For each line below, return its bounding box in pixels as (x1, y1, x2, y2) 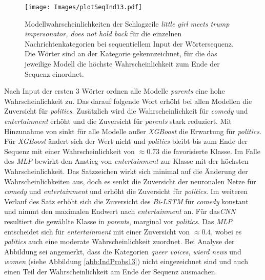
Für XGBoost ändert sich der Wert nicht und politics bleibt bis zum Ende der (4, 136, 248, 146)
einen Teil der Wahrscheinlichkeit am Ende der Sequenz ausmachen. (4, 266, 217, 276)
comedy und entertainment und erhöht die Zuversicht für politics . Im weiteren (4, 186, 248, 197)
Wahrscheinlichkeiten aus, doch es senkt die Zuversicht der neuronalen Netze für (4, 176, 256, 186)
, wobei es (211, 226, 242, 236)
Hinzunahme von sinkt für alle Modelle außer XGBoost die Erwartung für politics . (4, 125, 261, 136)
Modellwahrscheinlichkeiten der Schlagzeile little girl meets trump (25, 18, 230, 29)
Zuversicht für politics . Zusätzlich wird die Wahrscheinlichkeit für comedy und (4, 105, 248, 116)
